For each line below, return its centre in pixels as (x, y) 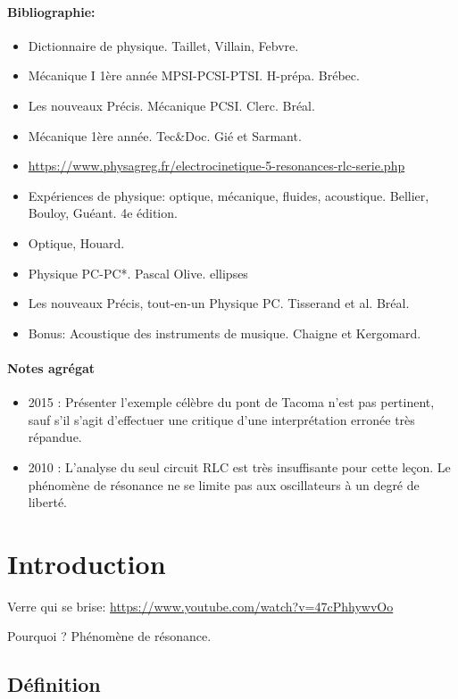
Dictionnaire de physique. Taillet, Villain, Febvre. (163, 45)
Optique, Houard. (76, 242)
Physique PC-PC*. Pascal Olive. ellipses (138, 273)
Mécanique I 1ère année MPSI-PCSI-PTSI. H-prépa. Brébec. (194, 75)
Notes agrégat (51, 367)
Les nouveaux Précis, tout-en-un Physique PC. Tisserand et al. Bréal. (219, 303)
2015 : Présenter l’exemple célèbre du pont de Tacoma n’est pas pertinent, (231, 402)
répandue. (55, 437)
